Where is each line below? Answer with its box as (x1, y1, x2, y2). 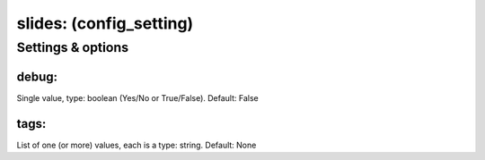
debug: (16, 69, 58, 84)
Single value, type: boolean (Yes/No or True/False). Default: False (16, 92, 260, 103)
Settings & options (16, 39, 129, 55)
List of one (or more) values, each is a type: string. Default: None (16, 139, 257, 150)
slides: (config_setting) (16, 13, 194, 33)
